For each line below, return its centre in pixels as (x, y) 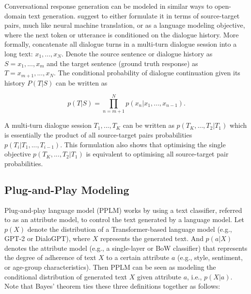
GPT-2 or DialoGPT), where (47, 238)
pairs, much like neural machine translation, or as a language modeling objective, (125, 25)
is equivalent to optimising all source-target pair (157, 154)
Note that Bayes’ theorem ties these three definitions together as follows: (112, 286)
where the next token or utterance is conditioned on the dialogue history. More (122, 34)
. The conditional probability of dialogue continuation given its (147, 73)
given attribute (159, 276)
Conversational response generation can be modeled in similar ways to (109, 6)
